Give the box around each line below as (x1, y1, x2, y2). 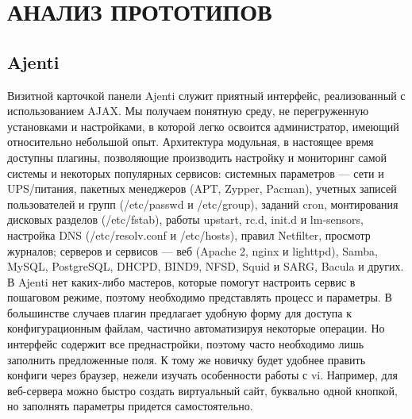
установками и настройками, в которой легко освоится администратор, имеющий (7, 117, 399, 134)
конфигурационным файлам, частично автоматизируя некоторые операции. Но (7, 320, 385, 336)
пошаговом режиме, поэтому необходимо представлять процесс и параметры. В (7, 289, 392, 306)
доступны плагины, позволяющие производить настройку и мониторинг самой (7, 148, 387, 165)
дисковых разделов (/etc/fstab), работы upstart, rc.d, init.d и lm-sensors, (7, 211, 364, 228)
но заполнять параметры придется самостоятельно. (7, 398, 253, 414)
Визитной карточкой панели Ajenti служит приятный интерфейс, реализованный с (7, 86, 406, 103)
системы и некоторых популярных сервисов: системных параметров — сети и (7, 164, 384, 181)
